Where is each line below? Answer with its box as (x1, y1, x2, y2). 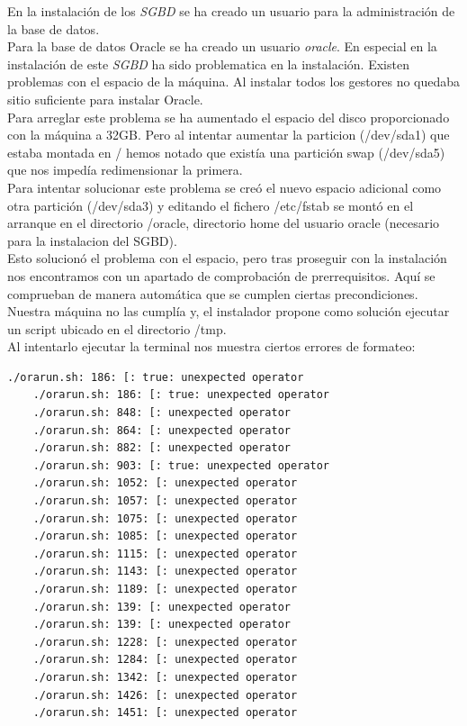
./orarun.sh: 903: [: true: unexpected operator (32, 458, 329, 472)
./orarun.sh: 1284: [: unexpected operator (32, 653, 298, 667)
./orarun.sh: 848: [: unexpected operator (32, 406, 291, 420)
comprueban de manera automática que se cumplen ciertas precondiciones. (7, 284, 418, 303)
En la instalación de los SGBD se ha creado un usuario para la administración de (7, 2, 455, 20)
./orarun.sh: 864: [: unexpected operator (32, 423, 291, 437)
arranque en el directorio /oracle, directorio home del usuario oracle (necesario (7, 213, 440, 232)
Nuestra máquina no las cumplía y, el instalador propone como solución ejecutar (7, 302, 450, 321)
